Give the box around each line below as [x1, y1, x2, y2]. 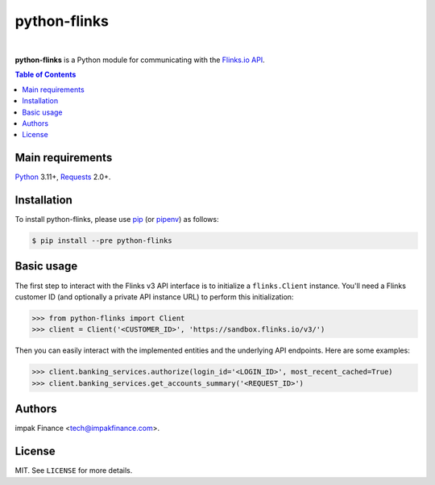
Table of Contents [14, 69, 77, 80]
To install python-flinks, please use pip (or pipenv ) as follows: [14, 215, 219, 224]
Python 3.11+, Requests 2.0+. [14, 172, 111, 182]
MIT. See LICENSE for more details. [14, 466, 133, 475]
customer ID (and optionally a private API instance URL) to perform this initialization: [14, 291, 294, 302]
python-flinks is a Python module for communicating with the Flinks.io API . [14, 55, 265, 65]
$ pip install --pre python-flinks [31, 236, 172, 245]
